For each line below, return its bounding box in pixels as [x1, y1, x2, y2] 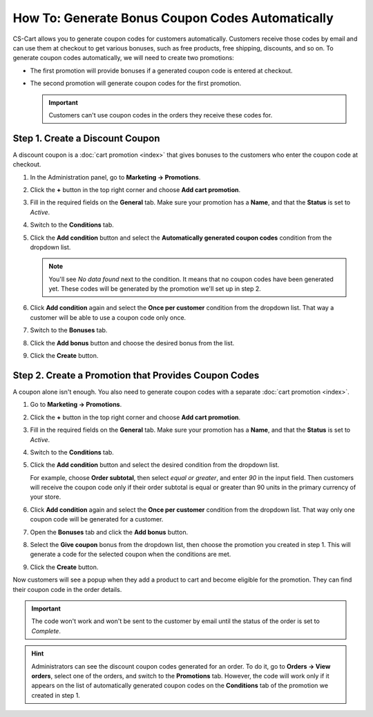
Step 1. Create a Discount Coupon [12, 132, 160, 144]
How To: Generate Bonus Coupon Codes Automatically [12, 10, 334, 26]
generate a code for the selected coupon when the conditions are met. [30, 550, 231, 559]
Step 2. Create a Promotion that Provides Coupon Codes [12, 370, 260, 381]
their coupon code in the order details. [12, 585, 122, 593]
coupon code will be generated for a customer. [30, 515, 164, 524]
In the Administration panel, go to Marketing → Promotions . [30, 173, 201, 181]
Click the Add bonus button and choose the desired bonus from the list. [30, 338, 235, 347]
